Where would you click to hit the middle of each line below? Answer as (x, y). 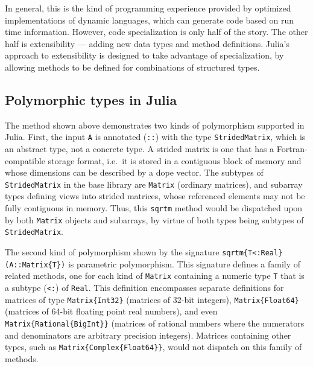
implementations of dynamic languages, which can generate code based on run (150, 20)
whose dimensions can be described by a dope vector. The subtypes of (134, 172)
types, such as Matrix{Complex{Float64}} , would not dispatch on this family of (153, 347)
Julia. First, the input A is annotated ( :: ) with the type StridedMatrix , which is (155, 137)
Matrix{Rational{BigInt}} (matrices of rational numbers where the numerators (155, 323)
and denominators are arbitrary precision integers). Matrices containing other (148, 335)
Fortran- (292, 149)
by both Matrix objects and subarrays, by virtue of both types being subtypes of (154, 219)
